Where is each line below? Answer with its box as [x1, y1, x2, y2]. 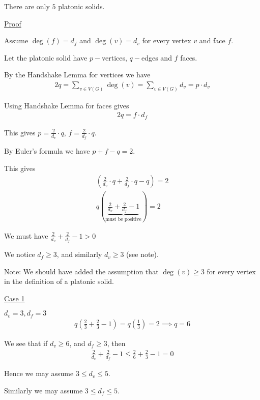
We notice [4, 249, 35, 260]
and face [199, 35, 225, 46]
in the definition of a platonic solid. [4, 276, 114, 287]
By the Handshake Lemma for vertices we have [4, 69, 151, 80]
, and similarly [56, 249, 102, 260]
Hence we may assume [4, 368, 74, 379]
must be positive [105, 217, 141, 222]
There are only [4, 1, 50, 11]
